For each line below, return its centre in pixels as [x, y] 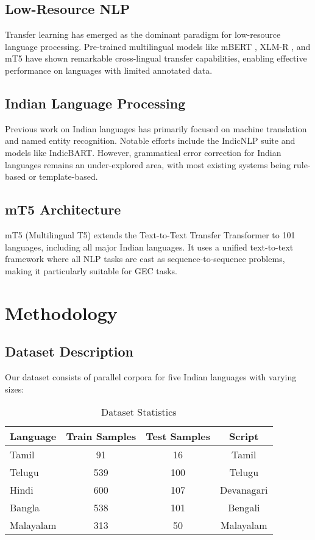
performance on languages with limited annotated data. [109, 70]
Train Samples [101, 436]
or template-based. [63, 176]
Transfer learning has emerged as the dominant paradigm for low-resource [143, 34]
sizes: [15, 389]
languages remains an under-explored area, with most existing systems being [148, 164]
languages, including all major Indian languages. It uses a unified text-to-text [149, 247]
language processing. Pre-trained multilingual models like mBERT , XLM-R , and [158, 46]
